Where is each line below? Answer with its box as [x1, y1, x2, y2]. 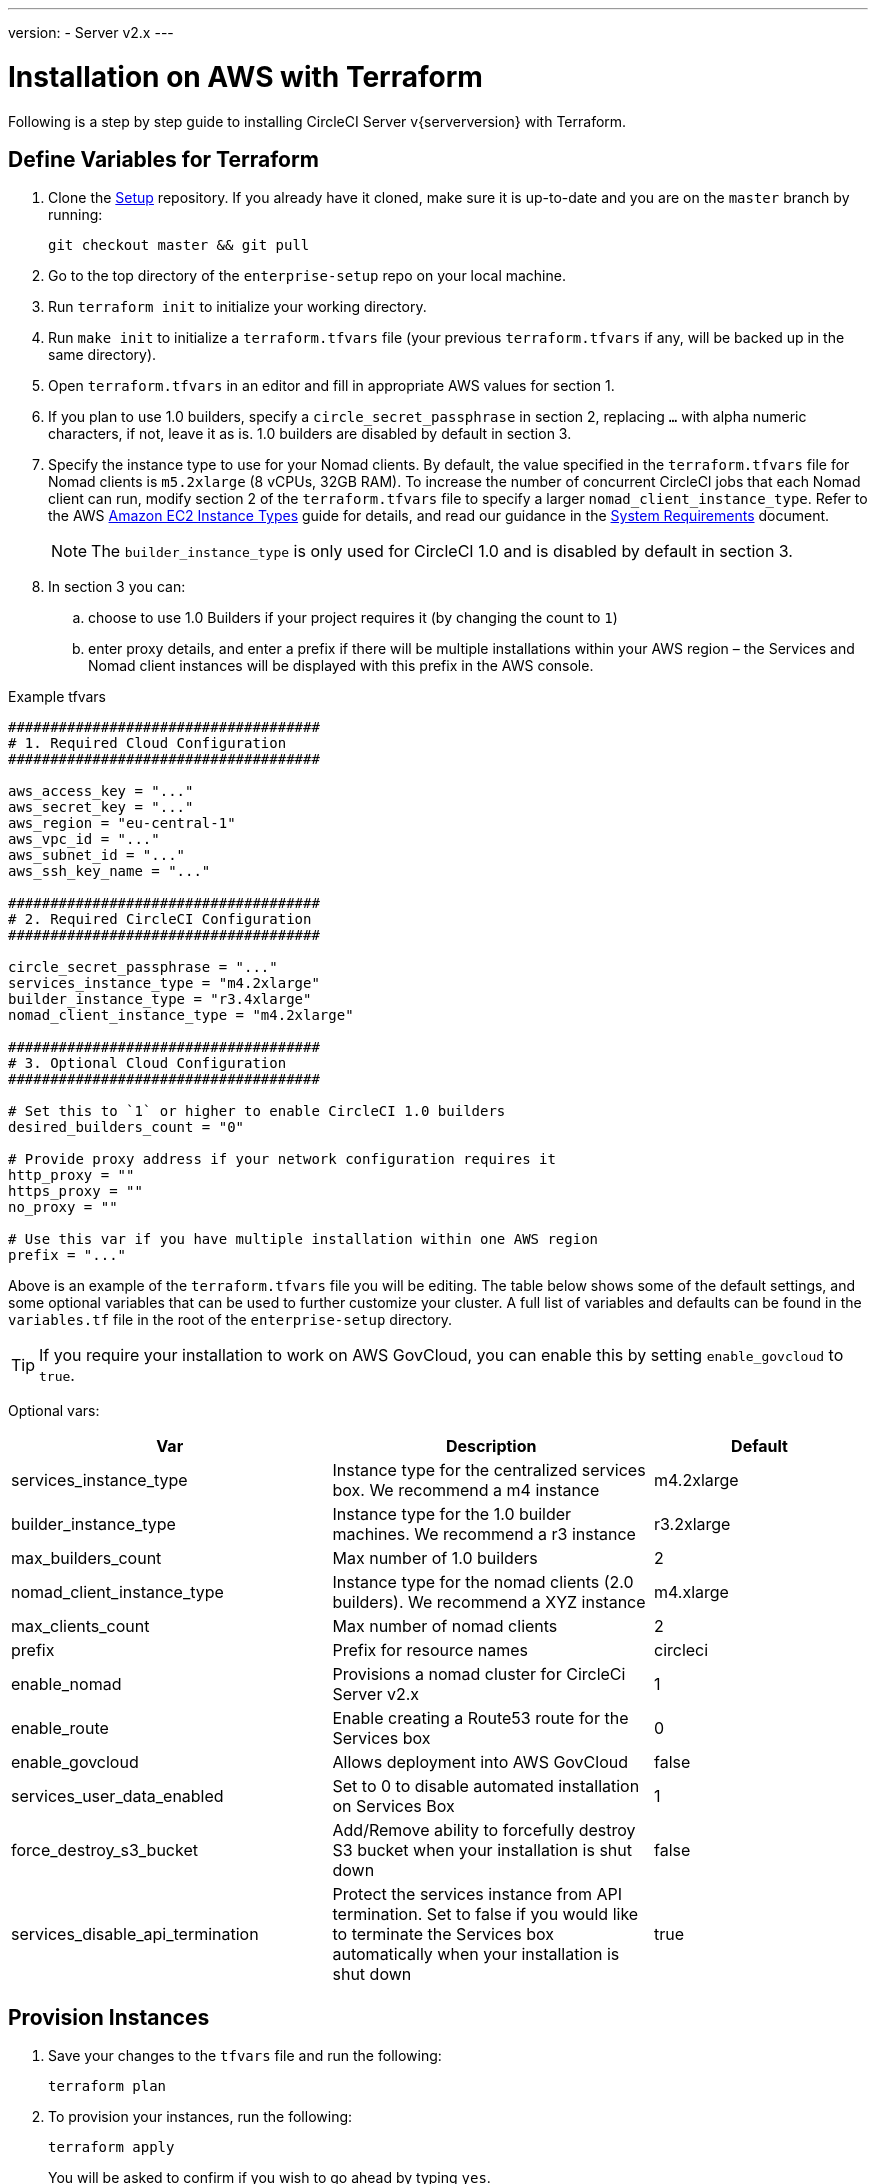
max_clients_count [11, 1616, 150, 1637]
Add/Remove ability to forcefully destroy [332, 1820, 636, 1841]
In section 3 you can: [48, 578, 186, 596]
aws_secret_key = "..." [8, 799, 194, 816]
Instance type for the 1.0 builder [332, 1504, 572, 1525]
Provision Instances [8, 2004, 210, 2030]
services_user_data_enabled [11, 1786, 224, 1807]
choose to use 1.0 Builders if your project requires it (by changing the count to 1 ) [88, 609, 618, 627]
